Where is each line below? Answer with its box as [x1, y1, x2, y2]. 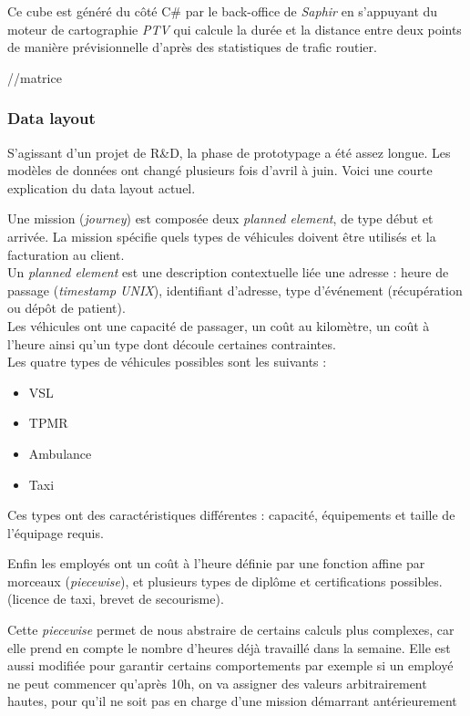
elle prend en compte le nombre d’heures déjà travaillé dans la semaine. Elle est [7, 638, 451, 657]
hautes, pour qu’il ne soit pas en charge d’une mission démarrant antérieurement [7, 691, 457, 711]
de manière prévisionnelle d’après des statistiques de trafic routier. [7, 37, 377, 57]
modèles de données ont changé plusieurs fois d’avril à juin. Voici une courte [7, 161, 433, 180]
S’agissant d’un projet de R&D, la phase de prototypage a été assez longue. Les [7, 142, 451, 161]
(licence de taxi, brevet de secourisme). [7, 589, 224, 608]
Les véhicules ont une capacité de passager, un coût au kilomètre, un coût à [7, 316, 430, 335]
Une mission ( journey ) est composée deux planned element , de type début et [7, 209, 434, 228]
